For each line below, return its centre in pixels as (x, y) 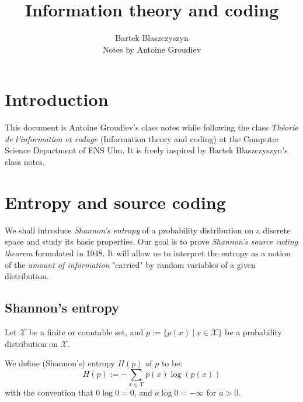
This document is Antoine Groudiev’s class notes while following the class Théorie (151, 127)
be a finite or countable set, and (86, 331)
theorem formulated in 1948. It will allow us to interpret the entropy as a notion (148, 252)
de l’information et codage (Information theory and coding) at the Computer (142, 138)
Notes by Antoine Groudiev (152, 49)
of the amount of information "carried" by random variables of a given (130, 264)
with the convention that (49, 392)
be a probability (253, 331)
